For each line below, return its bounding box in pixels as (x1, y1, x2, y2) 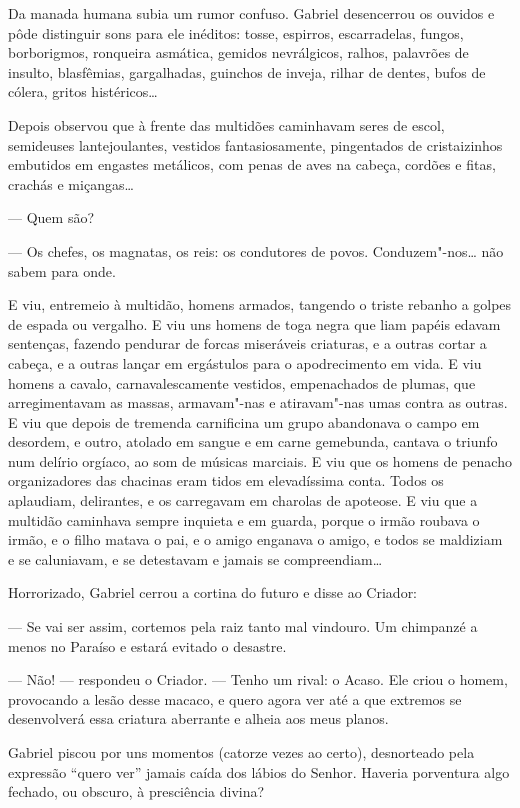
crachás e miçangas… (8, 173, 134, 194)
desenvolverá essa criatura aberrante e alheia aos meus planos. (8, 708, 389, 729)
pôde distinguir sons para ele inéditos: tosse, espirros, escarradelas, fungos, (8, 22, 464, 43)
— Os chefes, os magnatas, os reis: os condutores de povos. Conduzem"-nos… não (8, 240, 504, 261)
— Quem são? (8, 207, 95, 228)
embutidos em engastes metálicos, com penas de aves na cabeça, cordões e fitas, (8, 154, 496, 175)
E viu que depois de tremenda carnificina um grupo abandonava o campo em (8, 411, 480, 432)
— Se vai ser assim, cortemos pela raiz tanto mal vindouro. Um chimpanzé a (8, 616, 478, 637)
